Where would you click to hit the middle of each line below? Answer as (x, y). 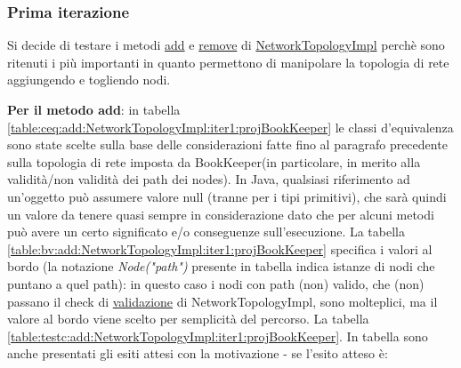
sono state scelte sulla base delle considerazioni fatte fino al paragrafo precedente (227, 144)
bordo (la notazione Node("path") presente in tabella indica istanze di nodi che (221, 266)
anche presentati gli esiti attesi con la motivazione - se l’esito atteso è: (198, 353)
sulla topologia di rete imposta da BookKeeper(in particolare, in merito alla (214, 161)
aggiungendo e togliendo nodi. (89, 80)
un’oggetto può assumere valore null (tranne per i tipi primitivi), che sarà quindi (227, 196)
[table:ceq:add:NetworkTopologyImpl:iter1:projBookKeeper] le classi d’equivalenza (230, 127)
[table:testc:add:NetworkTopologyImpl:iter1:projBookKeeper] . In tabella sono (218, 336)
